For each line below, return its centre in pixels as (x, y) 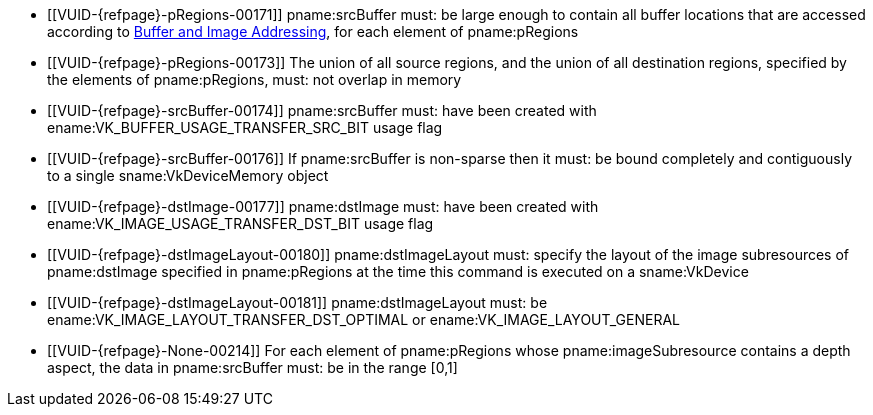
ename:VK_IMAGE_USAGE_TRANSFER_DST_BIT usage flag (240, 223)
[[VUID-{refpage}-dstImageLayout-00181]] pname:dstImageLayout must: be (297, 302)
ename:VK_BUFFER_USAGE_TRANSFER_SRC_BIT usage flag (245, 127)
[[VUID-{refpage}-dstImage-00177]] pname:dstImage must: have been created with (323, 206)
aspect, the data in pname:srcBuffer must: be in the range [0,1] (252, 367)
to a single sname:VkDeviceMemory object (188, 175)
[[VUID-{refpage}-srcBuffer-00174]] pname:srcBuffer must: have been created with (322, 110)
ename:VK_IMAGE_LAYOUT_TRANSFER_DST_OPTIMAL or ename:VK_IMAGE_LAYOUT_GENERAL (364, 319)
